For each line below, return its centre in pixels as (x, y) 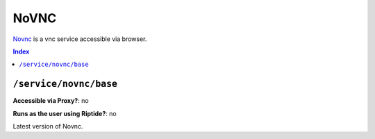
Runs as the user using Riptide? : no (65, 113)
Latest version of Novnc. (48, 126)
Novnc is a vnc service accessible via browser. (80, 39)
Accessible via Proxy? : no (51, 101)
